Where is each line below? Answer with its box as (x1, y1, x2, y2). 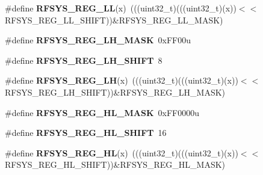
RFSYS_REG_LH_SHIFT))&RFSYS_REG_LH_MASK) (5, 85, 226, 98)
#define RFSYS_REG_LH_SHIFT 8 (5, 54, 162, 66)
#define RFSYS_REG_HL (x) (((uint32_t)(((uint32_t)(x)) (5, 146, 238, 159)
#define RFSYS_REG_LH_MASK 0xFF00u (5, 34, 191, 46)
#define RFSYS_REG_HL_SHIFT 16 (5, 126, 167, 139)
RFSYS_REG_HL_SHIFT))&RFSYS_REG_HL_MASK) (5, 158, 226, 171)
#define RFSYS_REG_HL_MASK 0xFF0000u (5, 106, 199, 118)
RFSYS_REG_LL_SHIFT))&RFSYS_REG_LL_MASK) (5, 13, 223, 26)
